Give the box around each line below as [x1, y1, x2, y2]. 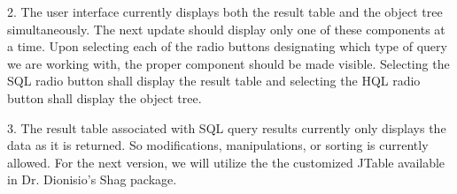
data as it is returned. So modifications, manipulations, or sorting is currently [7, 136, 429, 154]
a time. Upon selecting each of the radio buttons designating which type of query [7, 37, 447, 56]
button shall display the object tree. [7, 88, 202, 107]
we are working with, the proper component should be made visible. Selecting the [7, 54, 450, 72]
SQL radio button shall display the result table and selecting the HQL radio [7, 71, 421, 90]
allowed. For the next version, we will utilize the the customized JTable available [7, 153, 445, 171]
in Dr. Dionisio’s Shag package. [7, 170, 177, 189]
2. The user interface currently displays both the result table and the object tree [7, 3, 443, 20]
